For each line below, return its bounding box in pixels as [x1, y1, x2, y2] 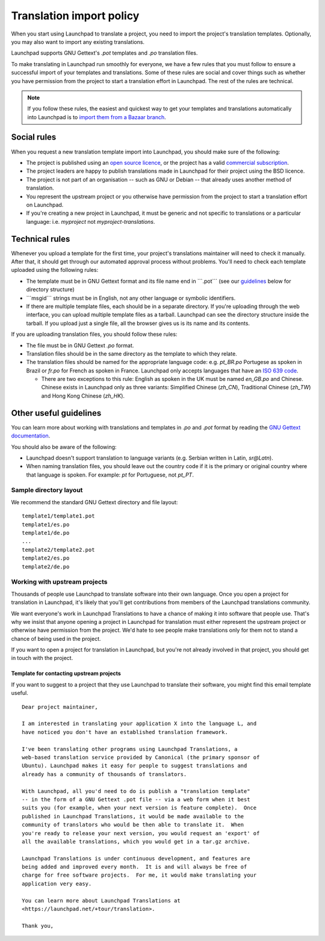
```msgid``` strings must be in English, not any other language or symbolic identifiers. [26, 294, 236, 301]
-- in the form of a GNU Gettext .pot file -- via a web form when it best [22, 796, 250, 803]
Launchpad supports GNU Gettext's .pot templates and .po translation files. [11, 49, 198, 57]
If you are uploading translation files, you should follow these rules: [11, 331, 178, 338]
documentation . [11, 432, 51, 439]
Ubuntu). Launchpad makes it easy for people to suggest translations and [22, 762, 247, 770]
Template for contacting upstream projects [11, 670, 122, 677]
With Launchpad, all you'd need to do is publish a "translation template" [22, 788, 250, 794]
